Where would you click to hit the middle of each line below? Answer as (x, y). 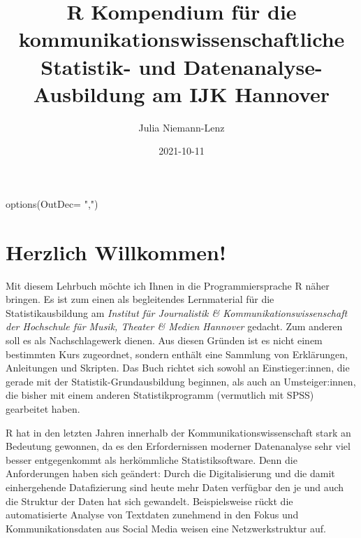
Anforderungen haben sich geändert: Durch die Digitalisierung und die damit (170, 473)
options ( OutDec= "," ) (52, 203)
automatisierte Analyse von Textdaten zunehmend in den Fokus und (152, 515)
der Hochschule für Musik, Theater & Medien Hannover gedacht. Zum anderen (174, 326)
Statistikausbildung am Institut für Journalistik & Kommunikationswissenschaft (177, 312)
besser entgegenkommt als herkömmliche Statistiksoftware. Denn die (152, 459)
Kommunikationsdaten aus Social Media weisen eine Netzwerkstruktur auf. (166, 528)
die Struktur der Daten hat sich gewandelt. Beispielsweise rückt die (149, 501)
